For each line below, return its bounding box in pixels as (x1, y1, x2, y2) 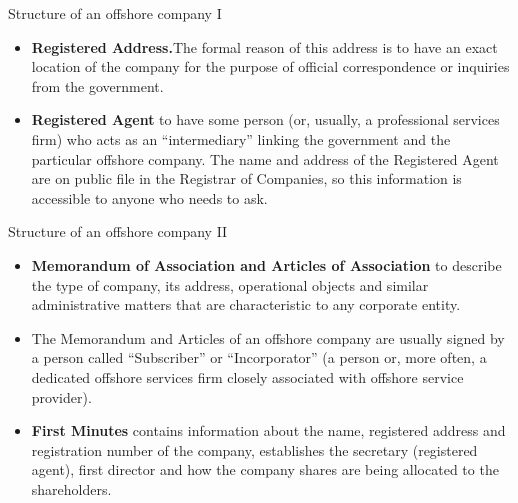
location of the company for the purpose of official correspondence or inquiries (31, 56, 510, 77)
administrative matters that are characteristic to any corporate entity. (31, 294, 461, 315)
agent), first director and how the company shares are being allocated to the (31, 459, 499, 480)
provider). (31, 386, 92, 407)
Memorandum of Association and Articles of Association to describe (31, 254, 502, 275)
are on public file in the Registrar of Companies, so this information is (31, 168, 462, 189)
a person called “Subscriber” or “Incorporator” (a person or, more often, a (31, 347, 487, 368)
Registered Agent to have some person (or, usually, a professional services (31, 109, 500, 130)
